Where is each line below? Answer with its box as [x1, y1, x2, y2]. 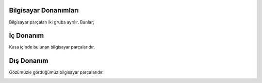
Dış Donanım [9, 57, 49, 65]
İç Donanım [9, 32, 44, 40]
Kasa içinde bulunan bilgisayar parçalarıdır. [9, 44, 95, 50]
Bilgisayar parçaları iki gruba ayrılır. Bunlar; [9, 19, 95, 25]
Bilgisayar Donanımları [9, 6, 79, 14]
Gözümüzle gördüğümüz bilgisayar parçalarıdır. [9, 70, 104, 75]
